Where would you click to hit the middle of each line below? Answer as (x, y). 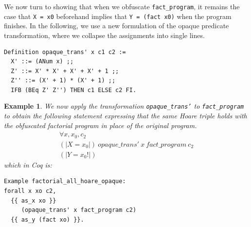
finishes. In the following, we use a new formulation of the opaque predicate (117, 26)
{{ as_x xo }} (34, 200)
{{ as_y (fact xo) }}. (47, 219)
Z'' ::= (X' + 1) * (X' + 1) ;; (63, 81)
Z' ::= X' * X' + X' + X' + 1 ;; (65, 71)
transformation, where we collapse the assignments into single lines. (104, 35)
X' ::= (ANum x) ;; (42, 62)
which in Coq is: (28, 164)
